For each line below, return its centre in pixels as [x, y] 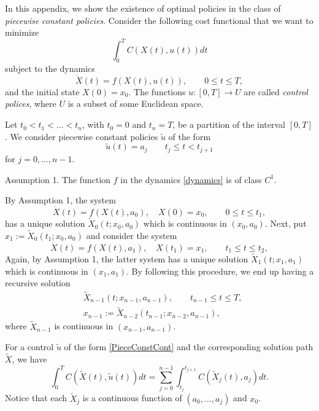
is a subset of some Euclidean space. [136, 104]
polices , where [31, 104]
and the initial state [42, 91]
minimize [22, 32]
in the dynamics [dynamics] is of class [191, 179]
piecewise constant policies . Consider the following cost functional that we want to [159, 20]
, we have [29, 358]
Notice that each [36, 398]
